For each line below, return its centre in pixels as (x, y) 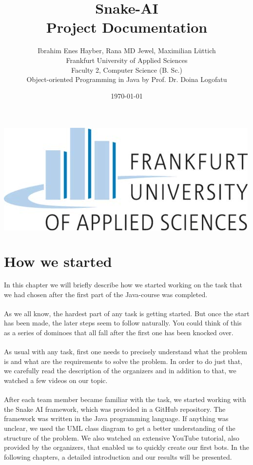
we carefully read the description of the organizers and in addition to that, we (120, 371)
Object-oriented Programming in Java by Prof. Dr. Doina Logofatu (127, 79)
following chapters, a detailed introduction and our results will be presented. (118, 456)
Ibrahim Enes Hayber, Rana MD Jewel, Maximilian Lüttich (127, 51)
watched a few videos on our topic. (56, 380)
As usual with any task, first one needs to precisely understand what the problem (126, 352)
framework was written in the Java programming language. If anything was (116, 418)
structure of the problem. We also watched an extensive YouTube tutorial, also (122, 437)
